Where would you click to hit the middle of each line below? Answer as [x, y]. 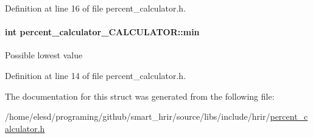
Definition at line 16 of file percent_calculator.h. [96, 8]
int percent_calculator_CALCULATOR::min [102, 32]
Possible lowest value [44, 55]
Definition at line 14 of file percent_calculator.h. [96, 75]
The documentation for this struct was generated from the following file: [140, 96]
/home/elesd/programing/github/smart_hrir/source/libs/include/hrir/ [138, 116]
